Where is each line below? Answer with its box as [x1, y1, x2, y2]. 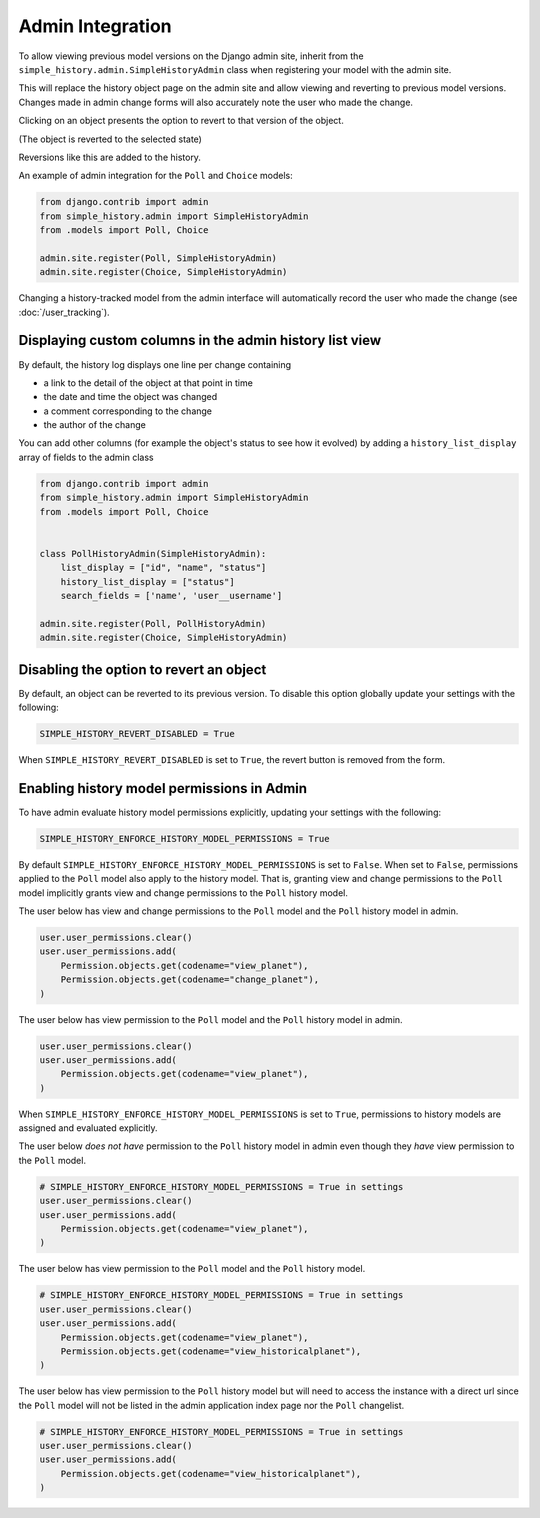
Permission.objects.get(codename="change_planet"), [60, 974, 320, 985]
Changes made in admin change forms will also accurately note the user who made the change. [18, 96, 414, 108]
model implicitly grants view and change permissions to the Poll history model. [18, 886, 349, 899]
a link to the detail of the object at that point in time [43, 376, 254, 389]
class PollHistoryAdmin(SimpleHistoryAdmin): [39, 548, 267, 559]
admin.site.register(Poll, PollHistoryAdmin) [39, 618, 267, 629]
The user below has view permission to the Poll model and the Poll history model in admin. [18, 1013, 404, 1025]
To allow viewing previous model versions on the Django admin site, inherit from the [18, 50, 364, 62]
